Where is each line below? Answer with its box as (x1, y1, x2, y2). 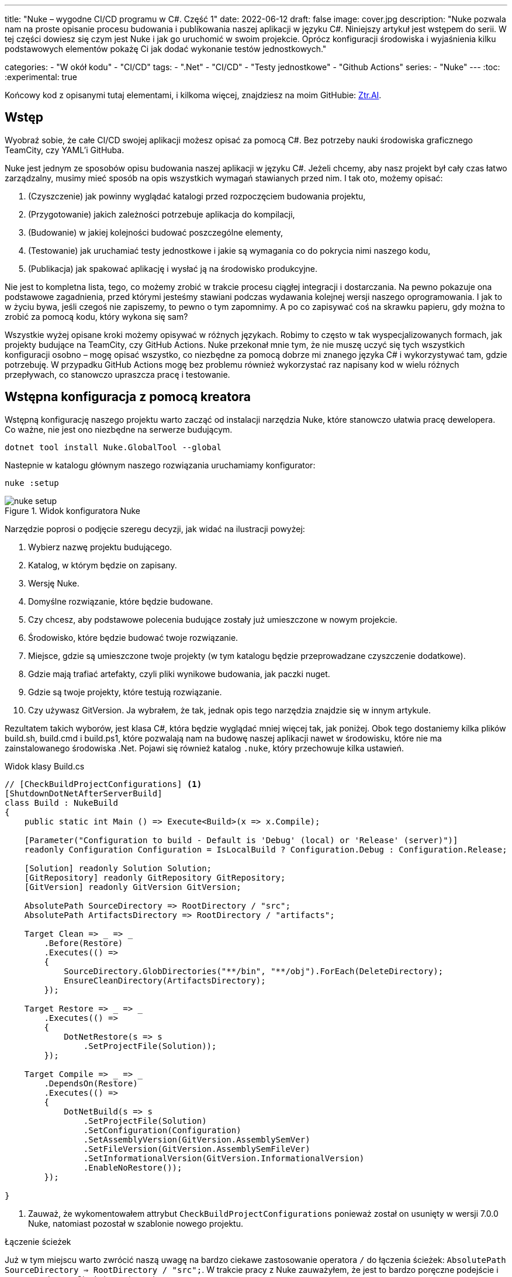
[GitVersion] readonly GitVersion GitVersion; (24, 882, 241, 892)
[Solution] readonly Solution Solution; (24, 863, 212, 873)
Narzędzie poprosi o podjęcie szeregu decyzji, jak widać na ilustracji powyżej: (5, 523, 305, 534)
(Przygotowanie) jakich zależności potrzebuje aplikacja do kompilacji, (28, 209, 295, 219)
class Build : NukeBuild (5, 798, 118, 807)
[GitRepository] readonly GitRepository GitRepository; (24, 872, 286, 882)
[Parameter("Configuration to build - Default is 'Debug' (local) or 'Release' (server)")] (24, 835, 458, 845)
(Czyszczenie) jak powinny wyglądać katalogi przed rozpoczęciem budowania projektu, (28, 191, 366, 201)
